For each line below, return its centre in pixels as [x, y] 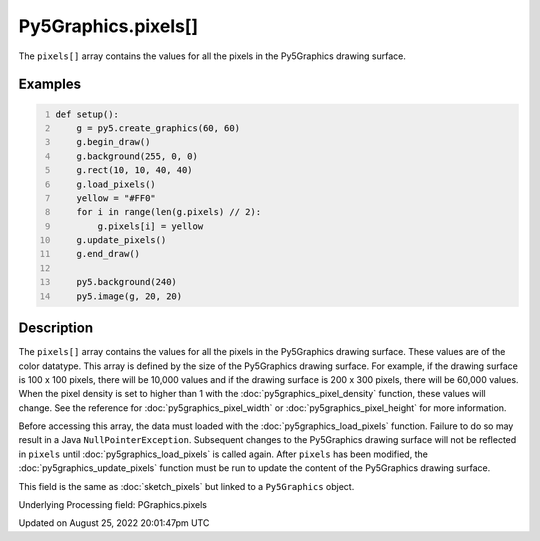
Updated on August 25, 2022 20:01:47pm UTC [114, 523]
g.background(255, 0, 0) [137, 156]
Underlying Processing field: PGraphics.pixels [113, 505]
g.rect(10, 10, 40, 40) [135, 170]
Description [56, 328]
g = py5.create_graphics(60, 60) [158, 128]
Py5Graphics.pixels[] [108, 26]
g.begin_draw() [113, 142]
